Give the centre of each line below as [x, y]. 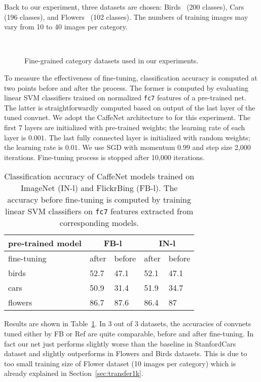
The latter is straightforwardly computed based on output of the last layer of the [130, 107]
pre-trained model [45, 243]
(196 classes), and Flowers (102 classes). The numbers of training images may [126, 16]
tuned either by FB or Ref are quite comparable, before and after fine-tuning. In [129, 333]
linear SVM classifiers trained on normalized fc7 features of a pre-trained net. [125, 98]
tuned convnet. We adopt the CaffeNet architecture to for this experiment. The [127, 117]
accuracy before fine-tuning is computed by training [99, 200]
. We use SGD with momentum [126, 147]
